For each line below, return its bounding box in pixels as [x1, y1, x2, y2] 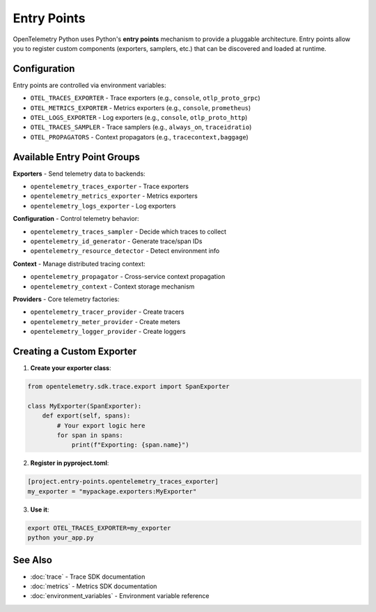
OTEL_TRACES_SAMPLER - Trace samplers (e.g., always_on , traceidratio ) [30, 123, 252, 132]
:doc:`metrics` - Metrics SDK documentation [30, 582, 157, 590]
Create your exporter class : [30, 364, 111, 372]
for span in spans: [56, 431, 123, 439]
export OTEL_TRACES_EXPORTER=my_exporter [27, 523, 171, 532]
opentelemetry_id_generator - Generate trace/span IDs [30, 237, 203, 245]
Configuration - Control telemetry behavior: [13, 215, 139, 223]
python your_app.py [27, 534, 94, 542]
